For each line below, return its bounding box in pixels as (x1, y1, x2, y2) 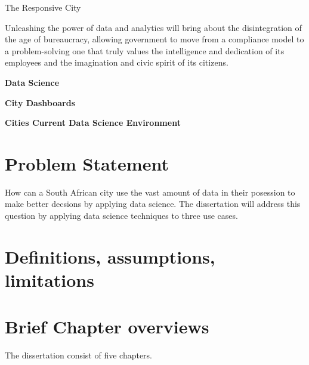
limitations (5, 268, 94, 292)
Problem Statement (5, 151, 169, 175)
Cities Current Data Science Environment (5, 116, 181, 129)
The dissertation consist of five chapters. (5, 349, 153, 361)
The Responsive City (5, 1, 81, 13)
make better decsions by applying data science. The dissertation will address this (5, 197, 301, 210)
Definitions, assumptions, (5, 244, 215, 268)
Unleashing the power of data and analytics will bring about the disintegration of (5, 21, 302, 33)
